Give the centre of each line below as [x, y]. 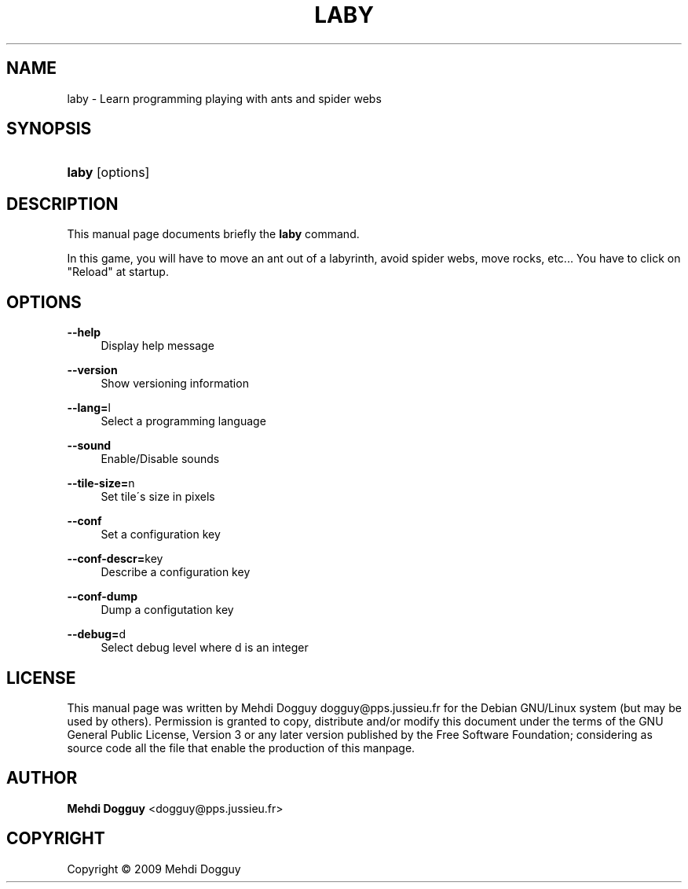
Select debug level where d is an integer [205, 648]
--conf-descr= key [115, 559]
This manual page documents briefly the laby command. [213, 234]
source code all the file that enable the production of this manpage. [241, 748]
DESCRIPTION [62, 204]
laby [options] [108, 173]
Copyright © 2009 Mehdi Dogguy [154, 869]
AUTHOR [42, 778]
